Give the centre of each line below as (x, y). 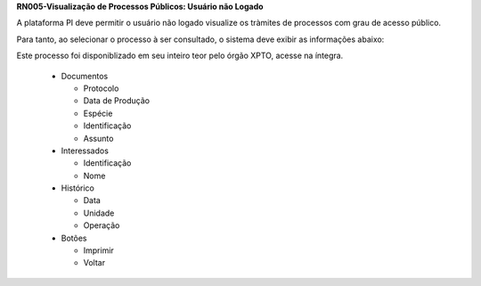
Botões (74, 238)
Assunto (98, 138)
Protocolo (101, 88)
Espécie (98, 113)
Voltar (94, 263)
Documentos (85, 76)
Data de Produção (117, 101)
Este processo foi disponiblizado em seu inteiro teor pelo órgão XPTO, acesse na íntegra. (180, 56)
